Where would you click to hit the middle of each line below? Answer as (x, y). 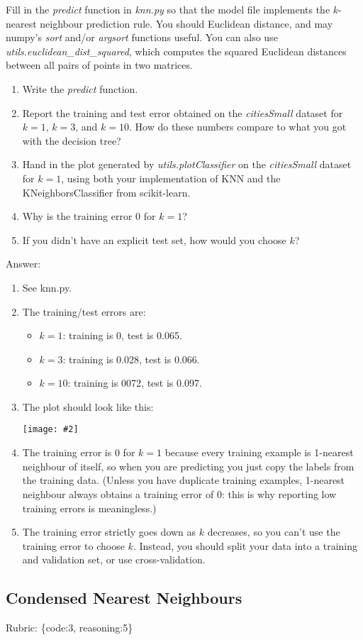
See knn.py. (47, 287)
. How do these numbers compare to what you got (238, 127)
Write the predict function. (80, 88)
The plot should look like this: (88, 406)
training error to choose (73, 545)
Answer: (23, 264)
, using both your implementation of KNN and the (171, 178)
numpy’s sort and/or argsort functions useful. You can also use (142, 37)
